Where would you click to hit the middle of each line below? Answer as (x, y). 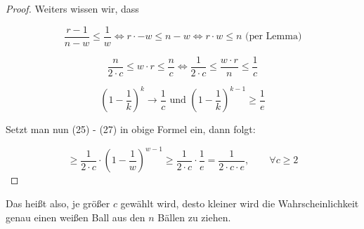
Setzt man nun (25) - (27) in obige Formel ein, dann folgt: (131, 129)
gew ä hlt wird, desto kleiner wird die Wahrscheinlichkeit (240, 203)
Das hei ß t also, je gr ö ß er (58, 203)
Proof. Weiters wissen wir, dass (72, 8)
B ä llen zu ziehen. (194, 217)
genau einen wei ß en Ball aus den (76, 217)
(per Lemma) (274, 37)
